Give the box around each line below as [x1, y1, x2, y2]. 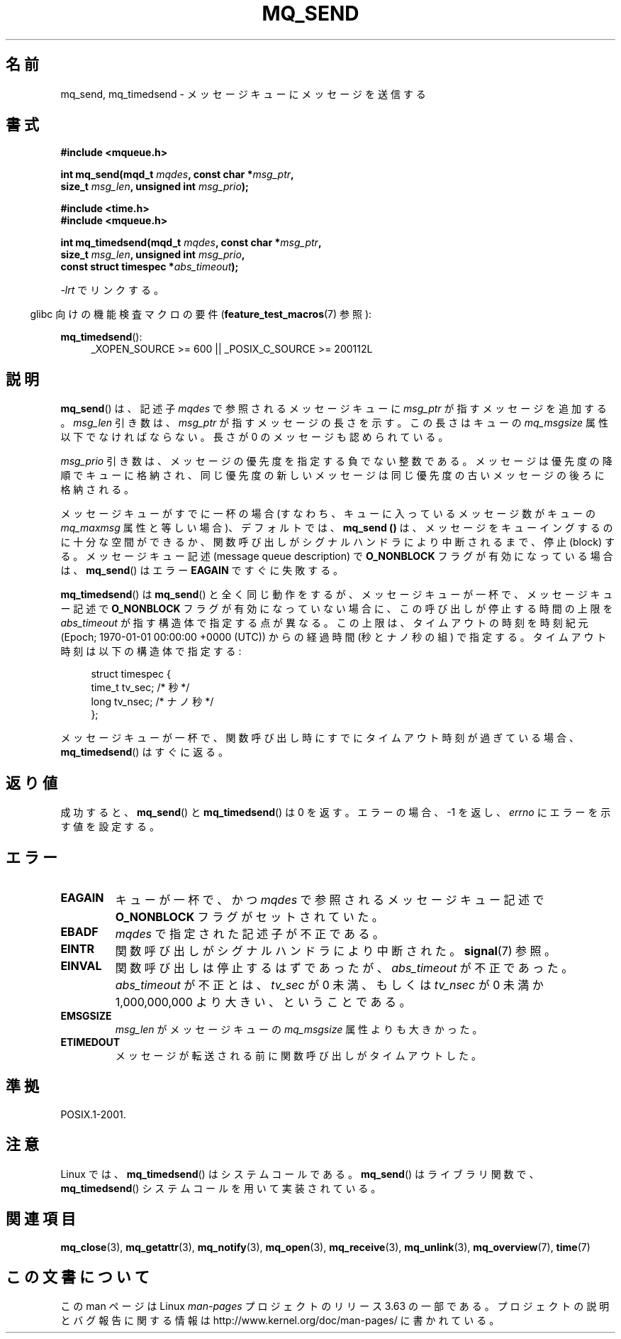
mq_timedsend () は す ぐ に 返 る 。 [60, 746, 229, 759]
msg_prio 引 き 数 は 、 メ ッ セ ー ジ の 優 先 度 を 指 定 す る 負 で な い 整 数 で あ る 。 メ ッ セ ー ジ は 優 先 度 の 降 [60, 455, 612, 468]
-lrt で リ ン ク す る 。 [60, 284, 164, 297]
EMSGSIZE [60, 1009, 112, 1022]
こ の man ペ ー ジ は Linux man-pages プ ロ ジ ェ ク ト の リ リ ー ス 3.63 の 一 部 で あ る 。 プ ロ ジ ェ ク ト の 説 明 [60, 1300, 610, 1313]
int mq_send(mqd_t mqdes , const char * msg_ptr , [60, 168, 294, 181]
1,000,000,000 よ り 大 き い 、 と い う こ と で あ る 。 [115, 994, 411, 1009]
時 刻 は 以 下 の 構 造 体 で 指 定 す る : [60, 645, 242, 658]
